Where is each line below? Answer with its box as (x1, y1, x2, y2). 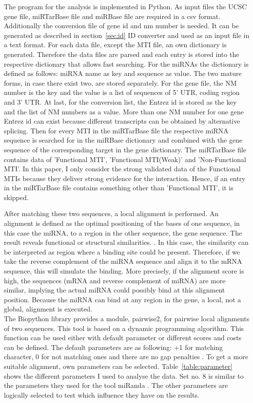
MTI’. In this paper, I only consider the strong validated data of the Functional (4, 164, 241, 174)
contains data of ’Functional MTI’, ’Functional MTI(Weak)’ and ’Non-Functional (4, 154, 246, 164)
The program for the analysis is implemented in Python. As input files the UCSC (4, 1, 247, 11)
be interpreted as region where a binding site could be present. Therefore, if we (4, 246, 240, 256)
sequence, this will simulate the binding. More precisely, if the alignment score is (4, 266, 244, 276)
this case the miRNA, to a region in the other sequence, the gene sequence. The (4, 227, 242, 238)
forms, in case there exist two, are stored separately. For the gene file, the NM (4, 77, 237, 88)
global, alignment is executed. (4, 304, 93, 314)
